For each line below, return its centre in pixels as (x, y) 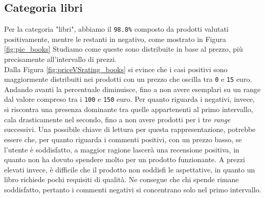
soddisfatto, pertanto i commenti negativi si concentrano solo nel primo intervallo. (133, 189)
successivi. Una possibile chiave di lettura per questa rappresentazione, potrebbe (130, 129)
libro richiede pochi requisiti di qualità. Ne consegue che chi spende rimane (122, 179)
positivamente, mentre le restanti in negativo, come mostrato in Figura (115, 39)
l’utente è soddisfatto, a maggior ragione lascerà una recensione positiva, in (122, 149)
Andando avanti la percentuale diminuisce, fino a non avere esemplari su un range (132, 89)
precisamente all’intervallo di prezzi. (60, 59)
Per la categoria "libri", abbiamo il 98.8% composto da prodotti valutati (116, 29)
